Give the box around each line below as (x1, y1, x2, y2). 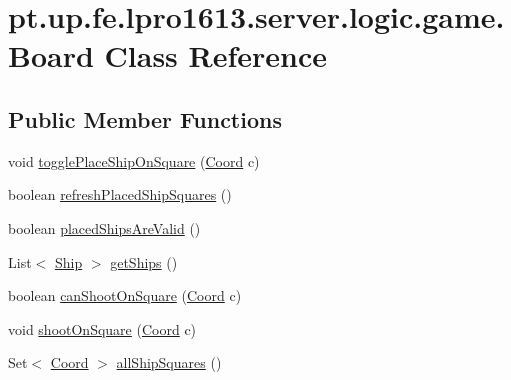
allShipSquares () (116, 352, 222, 373)
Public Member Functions (8, 103, 282, 134)
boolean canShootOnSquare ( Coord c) (8, 285, 242, 306)
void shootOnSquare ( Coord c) (8, 318, 197, 339)
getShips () (110, 251, 178, 272)
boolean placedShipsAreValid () (8, 217, 201, 238)
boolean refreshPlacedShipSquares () (8, 184, 232, 205)
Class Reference (104, 35, 328, 76)
